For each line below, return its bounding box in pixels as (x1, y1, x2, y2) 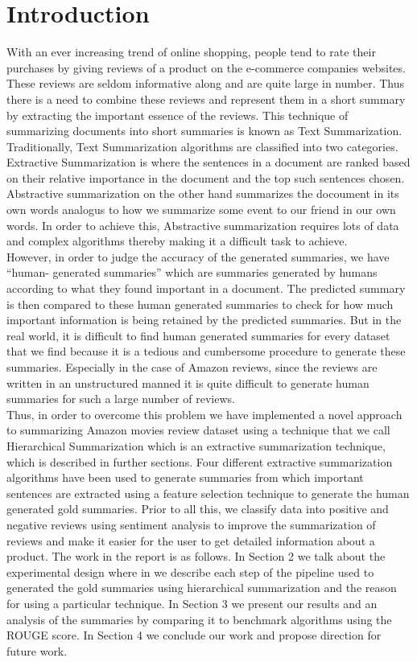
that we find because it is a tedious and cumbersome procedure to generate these (6, 343, 406, 360)
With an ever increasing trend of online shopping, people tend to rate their (6, 43, 376, 60)
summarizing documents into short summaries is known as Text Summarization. (6, 122, 403, 139)
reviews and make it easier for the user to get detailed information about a (6, 532, 375, 549)
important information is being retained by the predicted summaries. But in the (6, 311, 402, 328)
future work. (6, 642, 68, 659)
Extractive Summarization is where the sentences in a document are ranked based (6, 154, 411, 171)
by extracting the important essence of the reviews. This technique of (6, 106, 349, 123)
